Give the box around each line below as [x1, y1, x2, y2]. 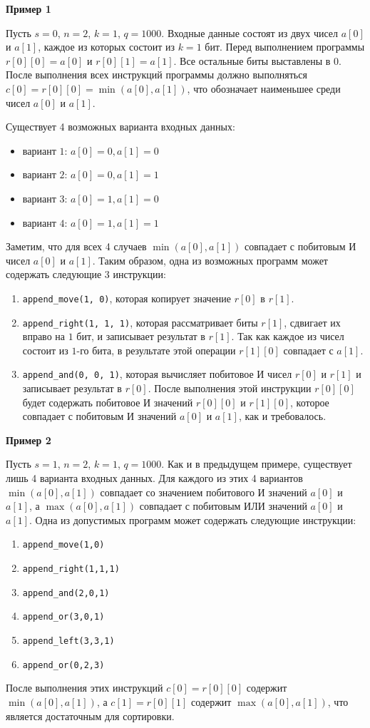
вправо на [22, 329, 65, 344]
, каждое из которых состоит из [38, 39, 175, 54]
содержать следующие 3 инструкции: [6, 267, 166, 282]
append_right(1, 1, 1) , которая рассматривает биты [22, 314, 258, 329]
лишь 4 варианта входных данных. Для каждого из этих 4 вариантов [6, 471, 303, 486]
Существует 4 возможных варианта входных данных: [6, 119, 235, 134]
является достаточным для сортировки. [6, 708, 175, 723]
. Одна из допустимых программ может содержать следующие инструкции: [29, 512, 356, 527]
